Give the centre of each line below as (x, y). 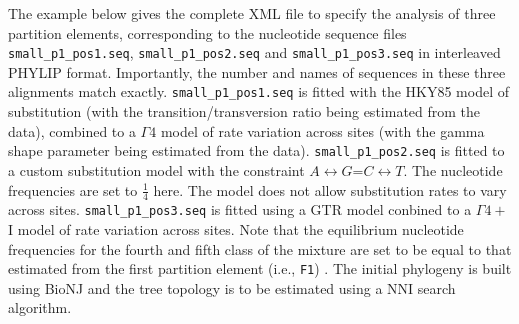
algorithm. (40, 307)
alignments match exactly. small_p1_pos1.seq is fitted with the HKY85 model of (259, 91)
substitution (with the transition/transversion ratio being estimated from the (244, 111)
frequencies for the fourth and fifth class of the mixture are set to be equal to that (260, 248)
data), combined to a (72, 130)
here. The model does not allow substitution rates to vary (330, 189)
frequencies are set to (73, 189)
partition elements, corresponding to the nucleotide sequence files (207, 32)
